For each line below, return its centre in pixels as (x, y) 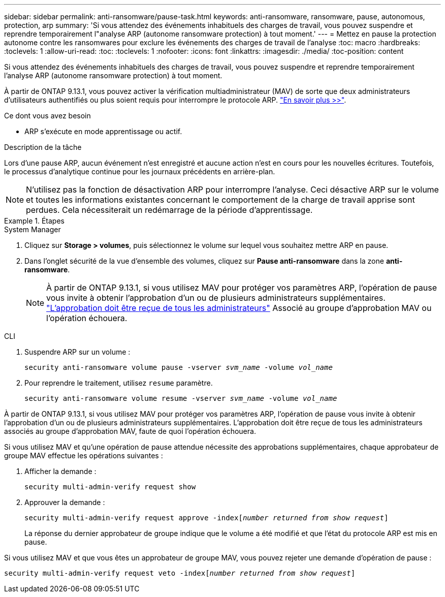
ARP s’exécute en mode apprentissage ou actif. (103, 131)
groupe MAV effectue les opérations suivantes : (84, 455)
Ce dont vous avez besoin (47, 116)
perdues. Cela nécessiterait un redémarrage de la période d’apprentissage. (169, 210)
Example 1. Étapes (34, 221)
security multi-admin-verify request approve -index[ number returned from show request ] (206, 518)
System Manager (33, 229)
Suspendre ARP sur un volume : (77, 352)
